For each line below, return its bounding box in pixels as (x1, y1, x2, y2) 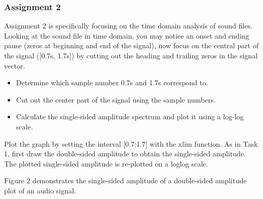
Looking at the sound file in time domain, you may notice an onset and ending (4, 30, 249, 41)
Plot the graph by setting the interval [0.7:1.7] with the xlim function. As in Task (4, 138, 258, 149)
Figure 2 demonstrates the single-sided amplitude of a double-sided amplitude (4, 175, 247, 186)
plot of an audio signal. (4, 185, 76, 195)
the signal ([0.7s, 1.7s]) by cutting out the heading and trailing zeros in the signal (4, 50, 258, 60)
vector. (4, 60, 25, 71)
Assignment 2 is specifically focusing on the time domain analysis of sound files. (4, 20, 253, 31)
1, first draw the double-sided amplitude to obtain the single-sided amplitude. (4, 148, 246, 159)
